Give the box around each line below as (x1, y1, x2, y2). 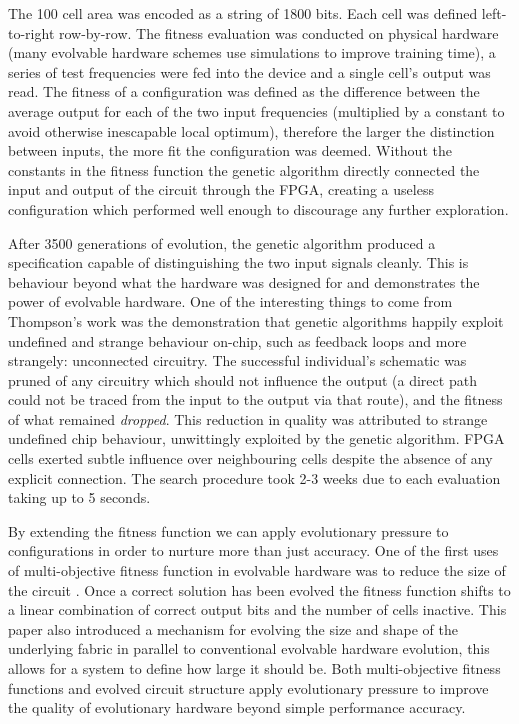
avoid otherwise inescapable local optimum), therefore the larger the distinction (8, 120, 495, 141)
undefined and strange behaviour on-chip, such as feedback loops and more (8, 330, 467, 351)
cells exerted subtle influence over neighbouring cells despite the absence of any (8, 448, 493, 469)
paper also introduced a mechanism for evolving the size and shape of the (8, 618, 458, 639)
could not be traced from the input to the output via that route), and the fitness (8, 389, 503, 410)
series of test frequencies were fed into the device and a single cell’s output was (8, 61, 491, 82)
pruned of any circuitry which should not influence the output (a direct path (8, 369, 477, 390)
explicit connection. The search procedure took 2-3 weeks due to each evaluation (8, 467, 501, 488)
